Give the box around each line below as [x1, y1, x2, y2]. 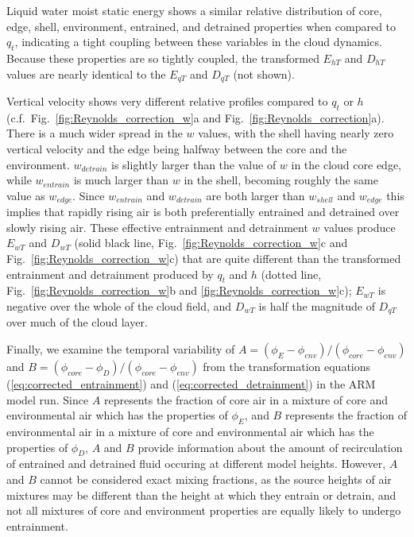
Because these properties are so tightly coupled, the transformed [6, 49, 319, 66]
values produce [323, 218, 396, 235]
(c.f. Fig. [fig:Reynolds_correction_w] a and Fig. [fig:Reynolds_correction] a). [6, 109, 385, 126]
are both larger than [206, 187, 305, 203]
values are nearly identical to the [6, 65, 166, 82]
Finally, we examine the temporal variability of [6, 341, 235, 357]
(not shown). [233, 65, 295, 82]
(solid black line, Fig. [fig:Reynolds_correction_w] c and [74, 234, 348, 251]
